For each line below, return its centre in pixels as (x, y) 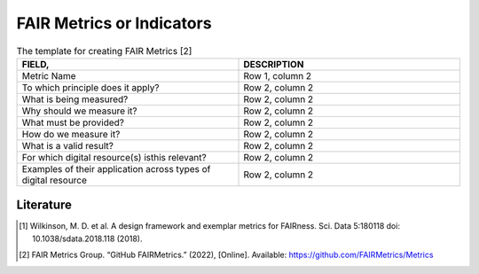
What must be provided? (73, 122)
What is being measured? (75, 99)
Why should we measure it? (79, 111)
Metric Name (49, 75)
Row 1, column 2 (278, 75)
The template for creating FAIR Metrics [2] (104, 51)
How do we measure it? (71, 134)
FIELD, (35, 64)
